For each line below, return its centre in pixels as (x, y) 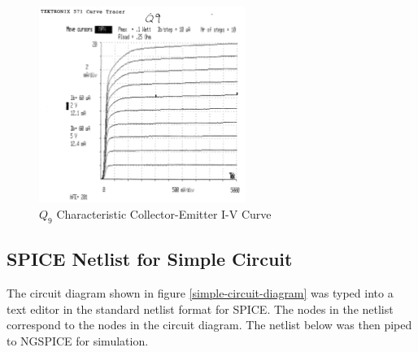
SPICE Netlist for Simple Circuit (150, 259)
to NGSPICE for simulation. (78, 340)
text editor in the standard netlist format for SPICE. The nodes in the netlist (200, 309)
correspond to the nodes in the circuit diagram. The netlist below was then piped (209, 325)
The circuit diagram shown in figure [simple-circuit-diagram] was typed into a (200, 293)
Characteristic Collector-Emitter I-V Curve (164, 214)
